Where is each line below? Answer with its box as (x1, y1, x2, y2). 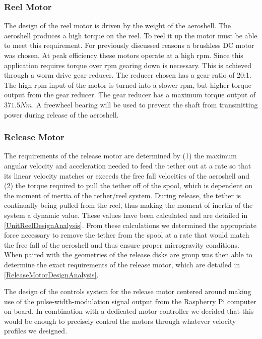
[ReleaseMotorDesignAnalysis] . (4, 269, 99, 279)
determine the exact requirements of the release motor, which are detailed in (4, 259, 240, 269)
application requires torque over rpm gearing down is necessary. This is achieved (4, 60, 252, 70)
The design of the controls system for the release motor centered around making (4, 286, 251, 297)
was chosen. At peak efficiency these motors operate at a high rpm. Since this (4, 50, 243, 60)
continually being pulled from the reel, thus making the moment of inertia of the (4, 200, 253, 210)
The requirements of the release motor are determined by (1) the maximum (4, 150, 237, 161)
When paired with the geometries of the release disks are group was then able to (4, 249, 252, 260)
